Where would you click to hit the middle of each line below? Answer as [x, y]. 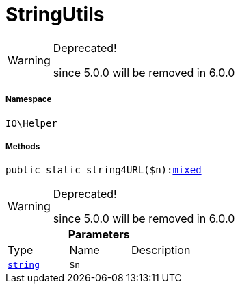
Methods [23, 146]
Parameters [99, 235]
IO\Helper [31, 123]
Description [161, 250]
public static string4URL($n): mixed [104, 170]
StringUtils [55, 14]
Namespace [29, 100]
